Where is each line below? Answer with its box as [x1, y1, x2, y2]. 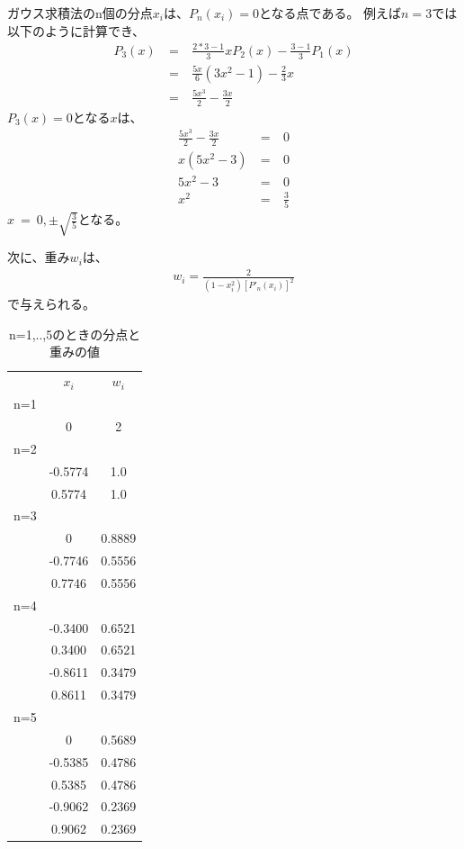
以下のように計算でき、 [7, 21, 146, 40]
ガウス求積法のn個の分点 [7, 4, 153, 22]
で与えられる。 [7, 294, 95, 313]
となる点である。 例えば [258, 4, 402, 22]
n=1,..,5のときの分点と [8, 324, 141, 343]
